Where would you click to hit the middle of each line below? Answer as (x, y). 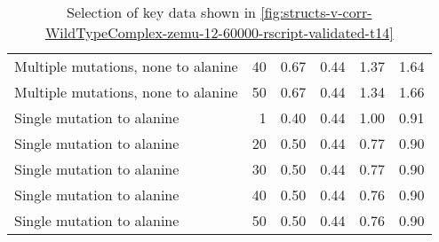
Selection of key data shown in (161, 12)
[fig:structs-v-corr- (316, 12)
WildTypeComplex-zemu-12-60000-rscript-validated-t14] (219, 32)
